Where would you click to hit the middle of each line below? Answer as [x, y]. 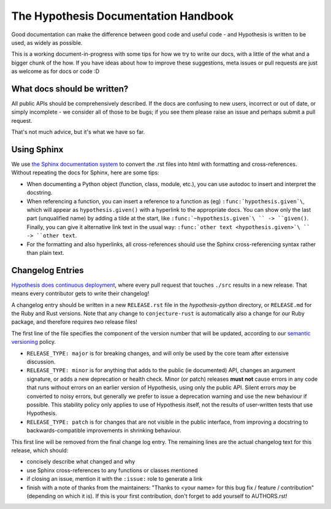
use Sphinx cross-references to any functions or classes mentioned [112, 470]
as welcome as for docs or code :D [55, 71]
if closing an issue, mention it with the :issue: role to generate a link [115, 479]
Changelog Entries [48, 270]
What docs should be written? [70, 89]
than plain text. [45, 253]
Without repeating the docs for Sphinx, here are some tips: [85, 173]
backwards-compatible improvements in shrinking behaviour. [104, 430]
